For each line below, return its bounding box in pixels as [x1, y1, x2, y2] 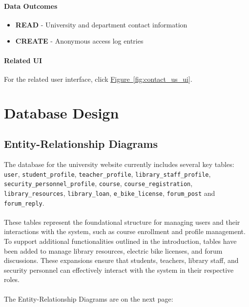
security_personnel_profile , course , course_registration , [4, 178, 193, 189]
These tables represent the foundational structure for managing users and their [4, 216, 240, 227]
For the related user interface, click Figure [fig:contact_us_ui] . [4, 73, 192, 84]
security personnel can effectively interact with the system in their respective [4, 264, 234, 275]
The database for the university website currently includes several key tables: [4, 159, 234, 169]
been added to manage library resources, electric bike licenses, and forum [4, 245, 223, 256]
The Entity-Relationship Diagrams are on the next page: [4, 293, 173, 304]
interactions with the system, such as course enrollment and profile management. [4, 226, 246, 236]
